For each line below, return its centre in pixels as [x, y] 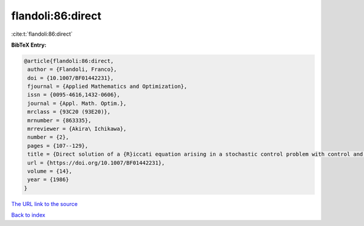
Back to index [28, 215]
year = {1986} [48, 180]
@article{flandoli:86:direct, [69, 61]
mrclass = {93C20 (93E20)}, [69, 112]
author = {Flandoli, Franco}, [72, 69]
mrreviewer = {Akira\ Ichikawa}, [77, 129]
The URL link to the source [45, 204]
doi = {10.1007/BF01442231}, [71, 78]
